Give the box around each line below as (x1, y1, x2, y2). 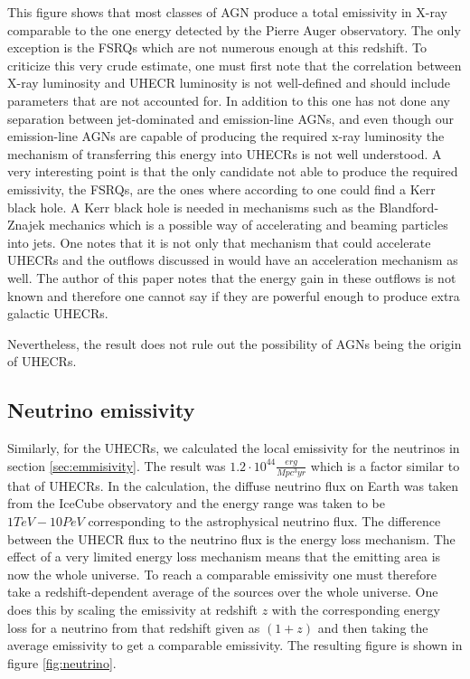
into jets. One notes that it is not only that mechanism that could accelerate (7, 232, 431, 251)
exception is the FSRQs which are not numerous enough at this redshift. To (7, 38, 428, 57)
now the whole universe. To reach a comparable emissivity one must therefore (7, 564, 437, 583)
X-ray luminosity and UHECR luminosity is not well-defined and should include (7, 73, 450, 92)
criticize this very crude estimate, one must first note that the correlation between (7, 55, 462, 74)
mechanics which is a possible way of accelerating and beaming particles (49, 215, 448, 234)
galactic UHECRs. (7, 304, 108, 323)
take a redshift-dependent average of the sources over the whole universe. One (7, 582, 438, 601)
